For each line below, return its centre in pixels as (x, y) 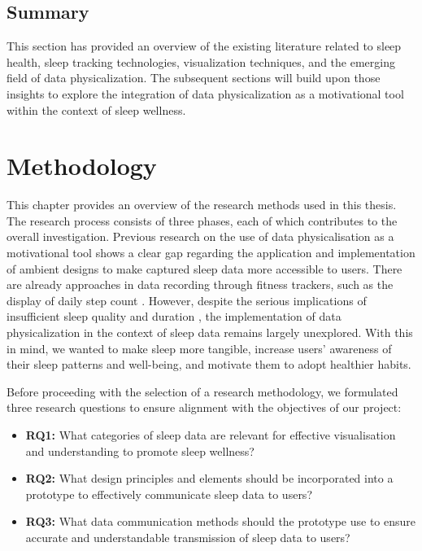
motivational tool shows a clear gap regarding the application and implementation (211, 253)
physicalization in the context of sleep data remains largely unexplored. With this (210, 332)
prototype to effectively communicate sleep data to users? (169, 494)
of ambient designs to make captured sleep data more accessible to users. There (204, 268)
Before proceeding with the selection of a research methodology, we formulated (202, 391)
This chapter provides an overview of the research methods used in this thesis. (202, 205)
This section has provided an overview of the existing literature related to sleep (204, 46)
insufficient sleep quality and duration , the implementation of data (174, 316)
